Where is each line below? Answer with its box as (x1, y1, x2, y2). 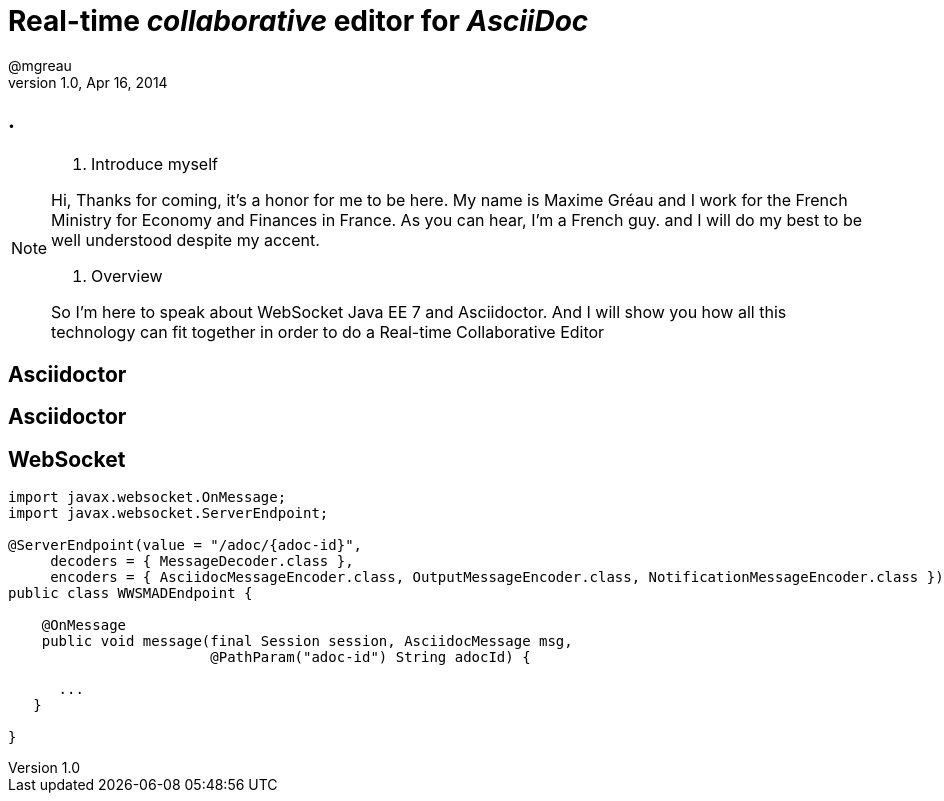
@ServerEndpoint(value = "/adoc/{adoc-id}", (8, 537, 363, 554)
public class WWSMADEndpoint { (8, 585, 253, 602)
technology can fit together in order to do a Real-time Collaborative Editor (51, 321, 605, 342)
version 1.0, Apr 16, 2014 (8, 73, 168, 91)
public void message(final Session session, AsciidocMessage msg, (41, 633, 573, 650)
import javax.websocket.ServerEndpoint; (8, 505, 329, 522)
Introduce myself (91, 153, 218, 174)
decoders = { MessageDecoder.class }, (50, 553, 354, 570)
